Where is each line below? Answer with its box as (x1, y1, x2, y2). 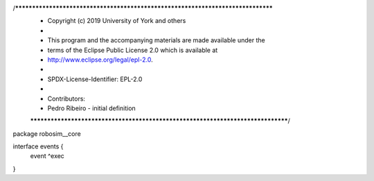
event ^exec (30, 152, 65, 160)
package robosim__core (12, 129, 81, 138)
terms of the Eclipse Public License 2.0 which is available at (47, 46, 218, 54)
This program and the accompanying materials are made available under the (47, 36, 266, 44)
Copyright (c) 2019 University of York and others (47, 17, 186, 25)
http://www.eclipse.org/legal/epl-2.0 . (47, 55, 153, 64)
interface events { (12, 142, 64, 150)
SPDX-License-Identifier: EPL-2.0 (47, 75, 143, 83)
